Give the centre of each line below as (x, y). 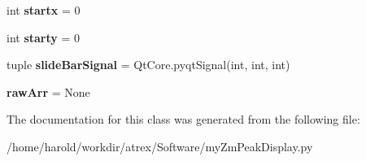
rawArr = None (48, 91)
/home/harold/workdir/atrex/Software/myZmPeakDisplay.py (160, 146)
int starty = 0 (44, 37)
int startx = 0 (44, 10)
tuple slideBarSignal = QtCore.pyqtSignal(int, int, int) (148, 65)
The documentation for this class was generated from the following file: (183, 119)
